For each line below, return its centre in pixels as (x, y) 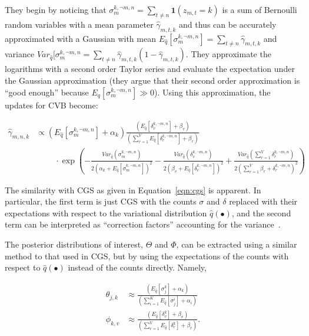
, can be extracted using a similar (237, 244)
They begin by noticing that (56, 9)
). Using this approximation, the (212, 92)
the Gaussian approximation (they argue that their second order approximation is (152, 80)
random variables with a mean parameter (79, 24)
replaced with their (263, 201)
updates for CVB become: (51, 105)
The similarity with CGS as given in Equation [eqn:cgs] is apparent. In (133, 190)
